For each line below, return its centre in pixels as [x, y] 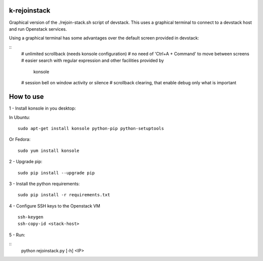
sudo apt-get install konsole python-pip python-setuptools [91, 128]
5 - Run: [17, 235]
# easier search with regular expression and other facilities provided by [93, 60]
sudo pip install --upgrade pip [56, 173]
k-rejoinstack [30, 10]
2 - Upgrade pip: [26, 162]
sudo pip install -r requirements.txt [64, 195]
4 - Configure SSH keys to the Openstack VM [55, 206]
